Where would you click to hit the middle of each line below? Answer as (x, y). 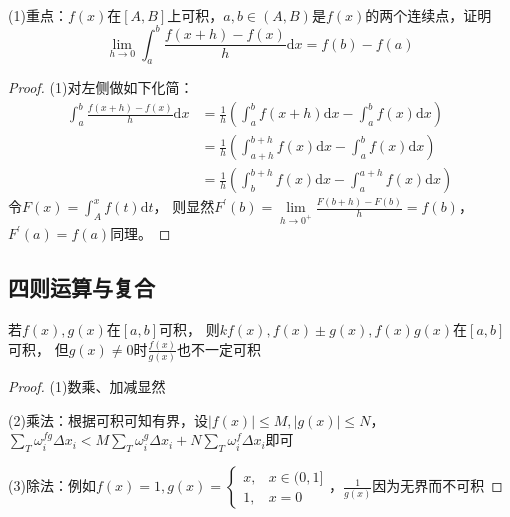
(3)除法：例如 (52, 485)
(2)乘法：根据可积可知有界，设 (108, 419)
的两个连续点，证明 (428, 14)
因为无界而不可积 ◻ (437, 485)
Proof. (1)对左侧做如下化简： (101, 87)
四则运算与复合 (81, 287)
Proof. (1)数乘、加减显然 (87, 386)
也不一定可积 (219, 348)
